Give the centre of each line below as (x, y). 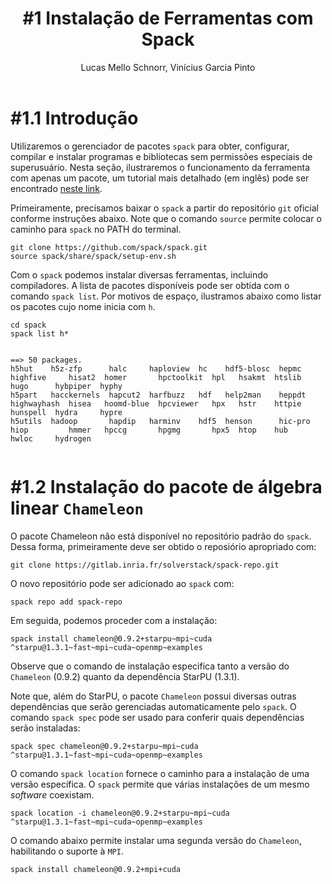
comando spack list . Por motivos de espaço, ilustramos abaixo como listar (166, 296)
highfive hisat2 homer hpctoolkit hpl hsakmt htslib (156, 377)
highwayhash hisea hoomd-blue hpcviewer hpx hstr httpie (156, 403)
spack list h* (40, 333)
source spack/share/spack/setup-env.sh (93, 256)
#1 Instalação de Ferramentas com (168, 18)
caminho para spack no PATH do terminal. (96, 229)
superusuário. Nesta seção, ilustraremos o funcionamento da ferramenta (160, 167)
